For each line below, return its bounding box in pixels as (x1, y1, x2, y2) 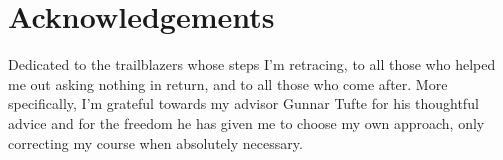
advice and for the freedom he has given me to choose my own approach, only (8, 112, 485, 133)
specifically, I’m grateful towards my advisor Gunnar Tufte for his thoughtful (8, 93, 479, 114)
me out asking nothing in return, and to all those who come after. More (8, 73, 448, 94)
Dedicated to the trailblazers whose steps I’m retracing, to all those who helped (8, 54, 496, 75)
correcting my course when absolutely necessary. (8, 132, 303, 153)
